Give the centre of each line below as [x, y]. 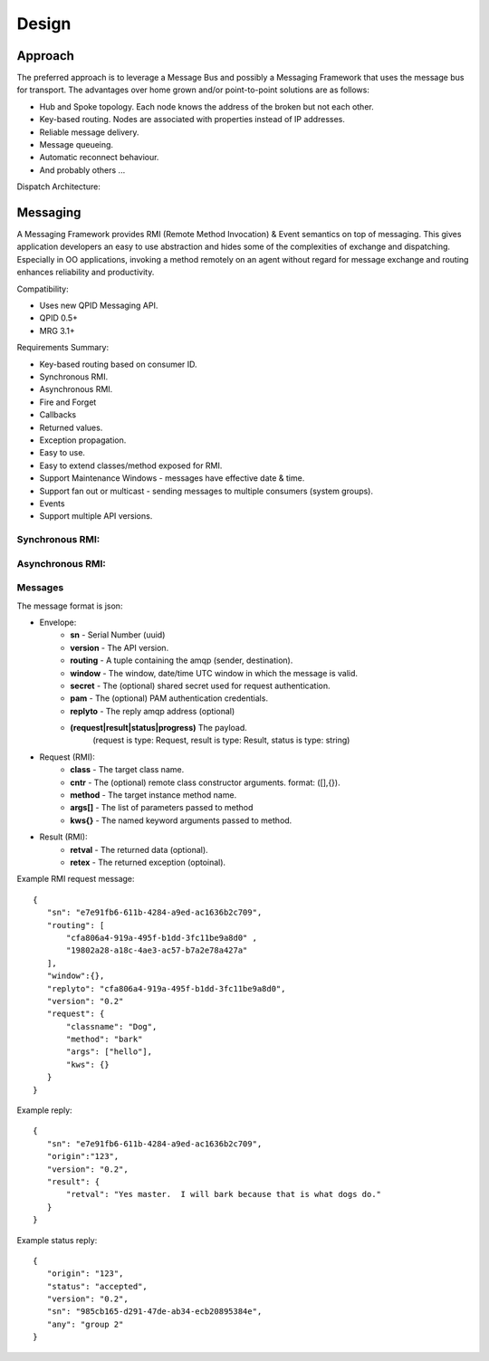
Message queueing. [76, 145]
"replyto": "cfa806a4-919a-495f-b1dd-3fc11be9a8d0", [166, 988]
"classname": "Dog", [112, 1026]
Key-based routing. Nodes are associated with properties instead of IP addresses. [192, 120]
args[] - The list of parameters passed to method [162, 808]
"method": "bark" [105, 1040]
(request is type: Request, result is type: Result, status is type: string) [221, 740]
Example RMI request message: [76, 879]
